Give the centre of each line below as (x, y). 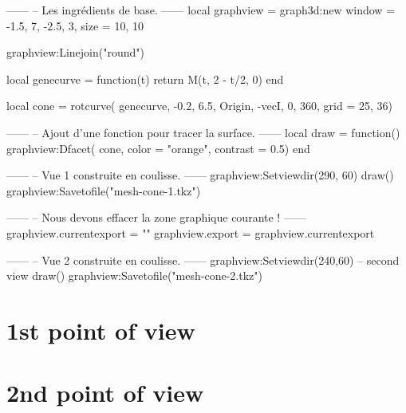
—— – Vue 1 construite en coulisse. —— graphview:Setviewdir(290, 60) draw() (200, 175)
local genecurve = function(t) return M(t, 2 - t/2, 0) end (145, 79)
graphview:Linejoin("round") (75, 52)
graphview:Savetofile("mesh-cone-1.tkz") (104, 190)
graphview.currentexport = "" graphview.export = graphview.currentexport (191, 232)
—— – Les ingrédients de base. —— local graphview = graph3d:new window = (201, 10)
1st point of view (101, 330)
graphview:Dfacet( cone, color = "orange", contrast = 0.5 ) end (158, 148)
